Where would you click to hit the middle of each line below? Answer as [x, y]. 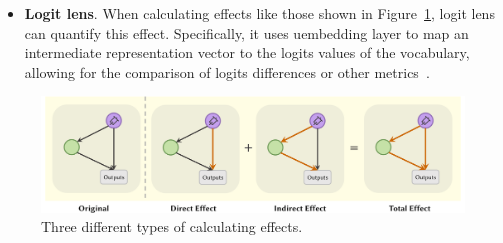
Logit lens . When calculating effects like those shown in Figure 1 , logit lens [259, 13]
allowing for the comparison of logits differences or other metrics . [227, 71]
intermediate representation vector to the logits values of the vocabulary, [247, 52]
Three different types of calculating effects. [172, 226]
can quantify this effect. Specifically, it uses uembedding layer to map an [246, 32]
